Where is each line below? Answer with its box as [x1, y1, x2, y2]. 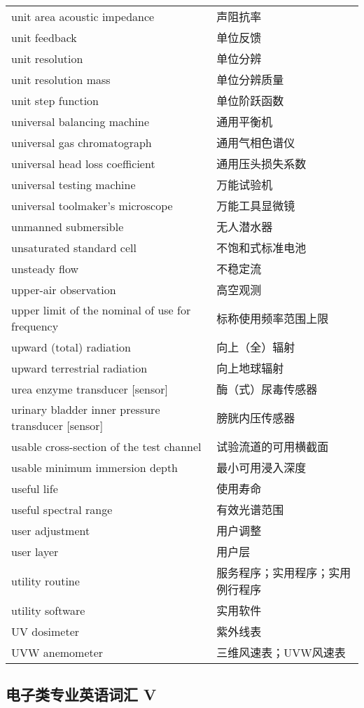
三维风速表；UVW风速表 [216, 644, 346, 660]
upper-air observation [11, 281, 116, 298]
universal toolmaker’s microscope [11, 197, 173, 214]
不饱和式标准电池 [216, 240, 307, 256]
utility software [11, 602, 85, 618]
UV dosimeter [11, 623, 80, 639]
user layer [11, 543, 59, 560]
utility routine [11, 572, 80, 589]
